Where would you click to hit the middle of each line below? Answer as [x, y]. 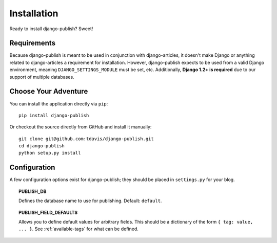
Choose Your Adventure [49, 91]
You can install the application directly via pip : [59, 104]
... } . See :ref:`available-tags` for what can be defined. [78, 229]
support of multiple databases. [42, 77]
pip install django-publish [54, 115]
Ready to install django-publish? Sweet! [51, 29]
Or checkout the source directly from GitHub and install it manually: [81, 127]
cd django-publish [42, 146]
